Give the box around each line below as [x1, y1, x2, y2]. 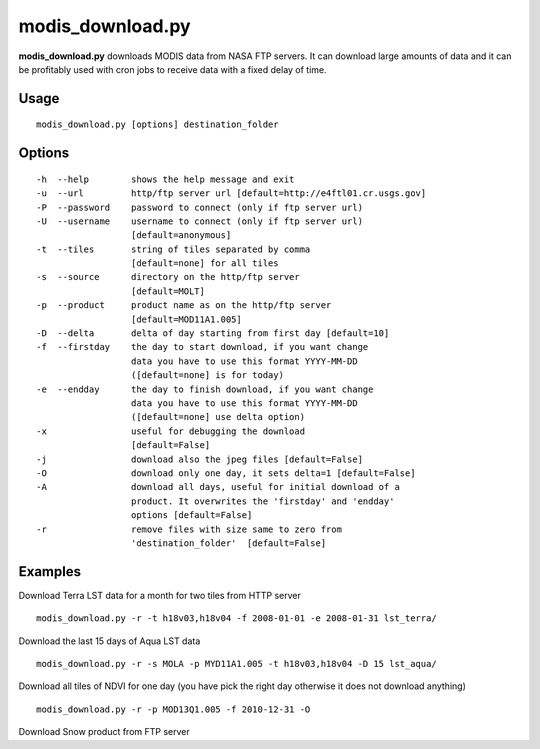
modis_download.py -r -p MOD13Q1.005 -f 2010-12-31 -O [36, 703, 311, 715]
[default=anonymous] [130, 230, 232, 241]
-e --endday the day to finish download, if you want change [36, 383, 374, 395]
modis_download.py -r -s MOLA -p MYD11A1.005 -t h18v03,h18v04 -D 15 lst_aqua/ [36, 658, 437, 669]
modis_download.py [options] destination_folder [36, 119, 279, 130]
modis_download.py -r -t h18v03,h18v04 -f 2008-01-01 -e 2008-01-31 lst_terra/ [36, 613, 437, 624]
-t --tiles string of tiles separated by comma [36, 243, 311, 255]
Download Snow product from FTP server [18, 726, 190, 738]
